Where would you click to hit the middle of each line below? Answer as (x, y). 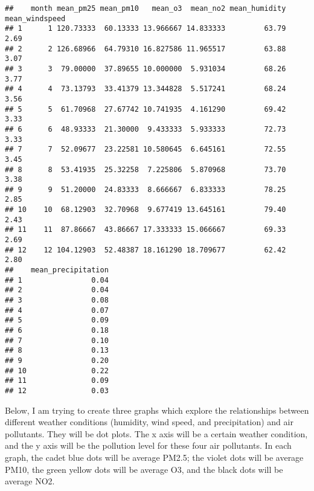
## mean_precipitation (57, 270)
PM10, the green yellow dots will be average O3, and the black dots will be (144, 469)
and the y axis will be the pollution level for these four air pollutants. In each (148, 445)
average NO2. (30, 481)
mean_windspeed (35, 18)
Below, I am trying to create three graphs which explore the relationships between (157, 410)
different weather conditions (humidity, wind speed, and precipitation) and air (149, 422)
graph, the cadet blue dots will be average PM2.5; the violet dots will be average (154, 457)
